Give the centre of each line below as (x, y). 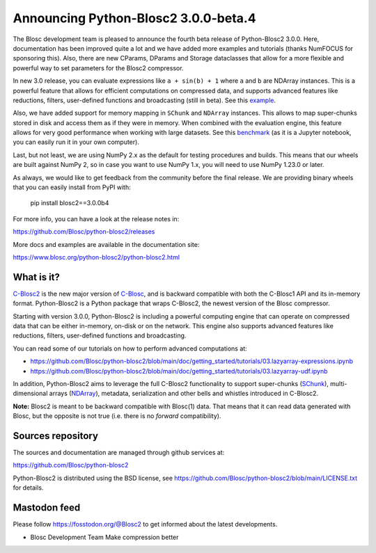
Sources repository (56, 436)
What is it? (37, 277)
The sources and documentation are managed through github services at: (119, 453)
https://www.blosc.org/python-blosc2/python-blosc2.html (96, 257)
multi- (338, 384)
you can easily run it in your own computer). (76, 142)
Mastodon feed (47, 508)
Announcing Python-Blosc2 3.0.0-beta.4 (135, 18)
